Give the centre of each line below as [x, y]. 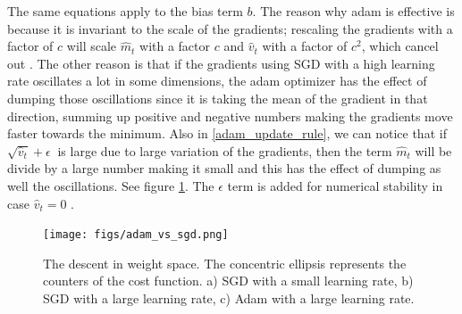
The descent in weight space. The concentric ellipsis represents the [225, 263]
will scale [92, 46]
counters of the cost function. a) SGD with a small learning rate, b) [228, 281]
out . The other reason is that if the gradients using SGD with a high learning [221, 63]
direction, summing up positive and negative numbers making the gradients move [230, 116]
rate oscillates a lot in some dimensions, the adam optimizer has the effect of [217, 81]
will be [433, 150]
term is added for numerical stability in [335, 185]
